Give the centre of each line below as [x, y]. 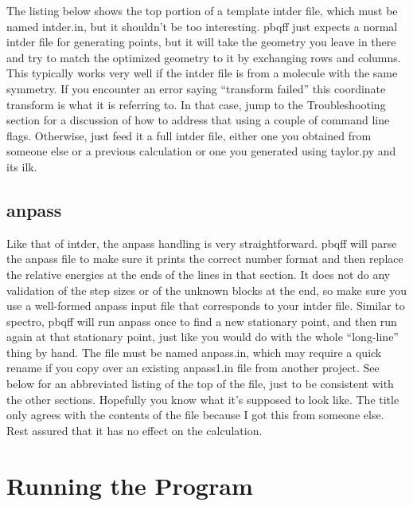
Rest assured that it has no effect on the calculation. [134, 430]
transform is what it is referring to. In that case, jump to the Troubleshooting [196, 104]
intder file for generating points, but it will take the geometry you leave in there [201, 42]
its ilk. [22, 166]
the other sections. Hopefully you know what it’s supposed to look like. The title [203, 399]
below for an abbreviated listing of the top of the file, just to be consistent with [200, 384]
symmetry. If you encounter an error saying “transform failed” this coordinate [196, 88]
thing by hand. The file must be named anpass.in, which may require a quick [194, 352]
